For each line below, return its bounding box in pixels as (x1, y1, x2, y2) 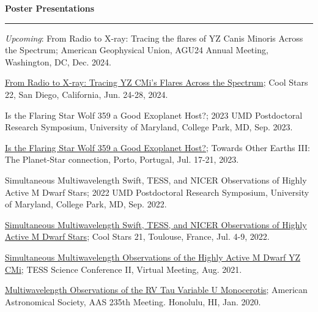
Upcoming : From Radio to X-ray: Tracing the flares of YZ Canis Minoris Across (5, 31, 303, 44)
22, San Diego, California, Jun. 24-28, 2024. (5, 87, 168, 100)
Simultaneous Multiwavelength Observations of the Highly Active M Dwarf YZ (5, 250, 301, 263)
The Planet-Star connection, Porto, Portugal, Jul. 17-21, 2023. (5, 153, 239, 166)
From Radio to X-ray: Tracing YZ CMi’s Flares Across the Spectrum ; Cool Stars (5, 76, 308, 89)
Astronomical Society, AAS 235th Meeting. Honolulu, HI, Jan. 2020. (5, 295, 261, 308)
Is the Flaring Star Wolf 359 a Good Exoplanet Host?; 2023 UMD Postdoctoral (5, 108, 303, 121)
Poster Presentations (5, 2, 95, 14)
